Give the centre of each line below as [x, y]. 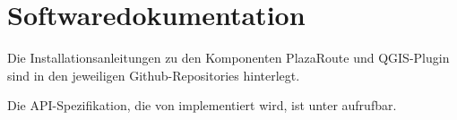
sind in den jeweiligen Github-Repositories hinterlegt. [154, 75]
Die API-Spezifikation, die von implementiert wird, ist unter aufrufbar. [202, 105]
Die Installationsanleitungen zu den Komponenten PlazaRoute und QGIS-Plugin [228, 58]
